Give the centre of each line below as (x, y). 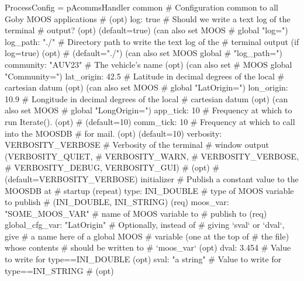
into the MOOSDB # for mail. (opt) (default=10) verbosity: (113, 133)
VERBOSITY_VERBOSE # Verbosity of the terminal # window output (137, 145)
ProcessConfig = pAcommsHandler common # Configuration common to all (141, 7)
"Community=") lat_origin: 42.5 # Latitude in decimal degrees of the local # (145, 76)
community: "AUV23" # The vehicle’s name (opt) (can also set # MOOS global (148, 64)
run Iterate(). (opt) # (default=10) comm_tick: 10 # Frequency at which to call (150, 121)
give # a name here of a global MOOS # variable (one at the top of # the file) (147, 236)
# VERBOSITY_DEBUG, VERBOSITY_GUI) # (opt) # (112, 167)
